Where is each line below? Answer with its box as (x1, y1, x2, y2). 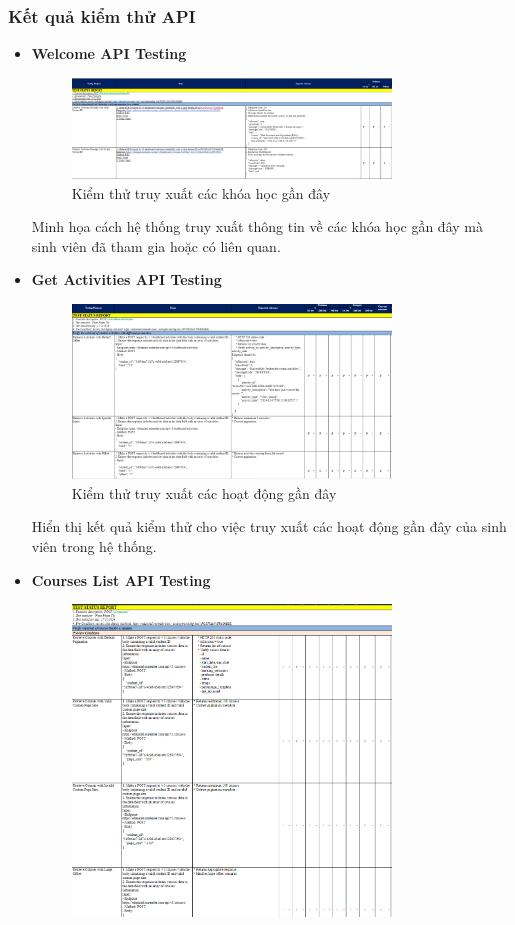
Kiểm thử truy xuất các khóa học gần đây (71, 182, 331, 203)
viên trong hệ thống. (31, 535, 157, 556)
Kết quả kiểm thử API (8, 3, 196, 28)
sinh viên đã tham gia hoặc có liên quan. (31, 235, 281, 256)
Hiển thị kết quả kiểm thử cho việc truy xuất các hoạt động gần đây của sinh (31, 516, 507, 537)
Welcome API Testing (31, 43, 187, 64)
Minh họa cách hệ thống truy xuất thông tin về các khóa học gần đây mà (31, 216, 483, 237)
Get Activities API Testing (31, 269, 222, 290)
